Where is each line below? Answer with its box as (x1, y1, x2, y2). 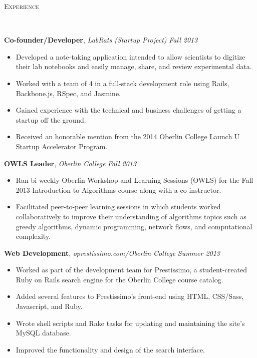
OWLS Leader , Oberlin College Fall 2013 (4, 158, 137, 168)
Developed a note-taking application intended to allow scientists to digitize (16, 51, 245, 62)
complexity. (16, 231, 51, 241)
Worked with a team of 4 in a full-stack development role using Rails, (16, 78, 229, 88)
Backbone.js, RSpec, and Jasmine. (16, 88, 121, 98)
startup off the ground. (16, 114, 86, 125)
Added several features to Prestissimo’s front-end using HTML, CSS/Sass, (16, 291, 244, 301)
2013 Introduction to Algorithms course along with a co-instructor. (16, 184, 221, 195)
